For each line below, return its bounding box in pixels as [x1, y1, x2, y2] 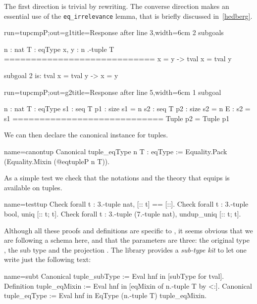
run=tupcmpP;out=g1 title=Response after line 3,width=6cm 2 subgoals [4, 27, 224, 38]
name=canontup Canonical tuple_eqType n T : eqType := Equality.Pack [4, 146, 227, 156]
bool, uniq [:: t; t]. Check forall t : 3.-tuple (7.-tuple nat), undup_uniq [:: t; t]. [4, 208, 241, 218]
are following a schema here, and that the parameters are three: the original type [4, 235, 250, 245]
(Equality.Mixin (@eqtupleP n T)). [4, 156, 110, 166]
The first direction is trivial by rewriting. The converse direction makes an [4, 1, 229, 11]
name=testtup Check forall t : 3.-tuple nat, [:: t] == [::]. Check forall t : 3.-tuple [4, 199, 249, 209]
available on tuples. [4, 182, 62, 192]
